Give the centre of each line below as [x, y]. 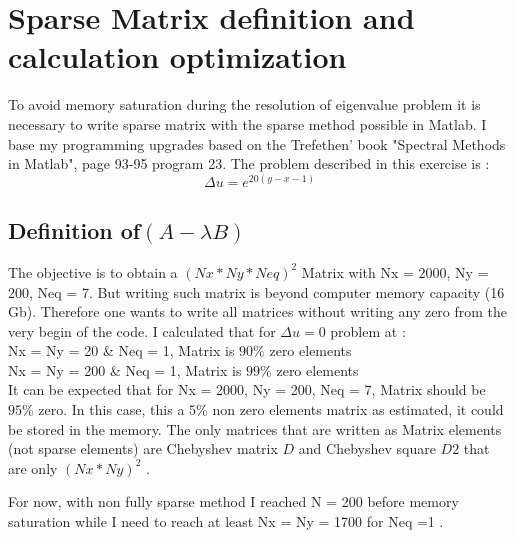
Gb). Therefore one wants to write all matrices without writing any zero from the [258, 311]
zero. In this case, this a [111, 409]
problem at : [368, 330]
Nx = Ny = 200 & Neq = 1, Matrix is [125, 369]
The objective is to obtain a [93, 271]
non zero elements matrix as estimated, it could [358, 409]
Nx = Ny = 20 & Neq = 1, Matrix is [121, 350]
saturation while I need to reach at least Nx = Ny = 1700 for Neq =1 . [226, 521]
